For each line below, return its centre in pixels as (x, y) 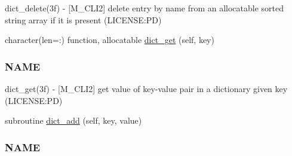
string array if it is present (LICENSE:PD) (83, 19)
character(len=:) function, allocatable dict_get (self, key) (110, 40)
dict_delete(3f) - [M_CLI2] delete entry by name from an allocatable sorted (145, 8)
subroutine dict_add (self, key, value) (73, 120)
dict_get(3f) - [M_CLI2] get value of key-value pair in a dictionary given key (146, 88)
